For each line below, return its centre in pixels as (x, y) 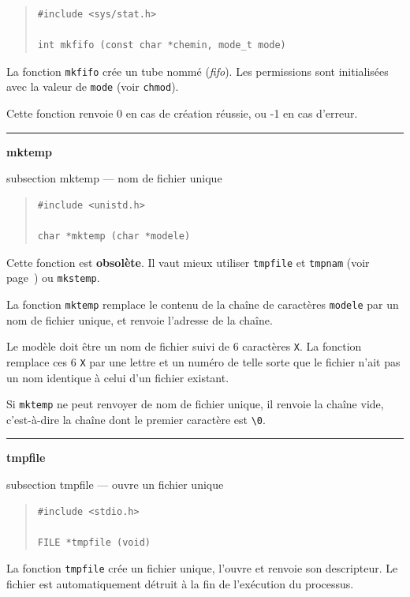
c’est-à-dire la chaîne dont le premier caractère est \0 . (136, 419)
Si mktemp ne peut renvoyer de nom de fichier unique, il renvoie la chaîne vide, (195, 404)
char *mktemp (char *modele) (114, 237)
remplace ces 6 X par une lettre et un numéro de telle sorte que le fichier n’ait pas (203, 361)
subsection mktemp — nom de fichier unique (114, 178)
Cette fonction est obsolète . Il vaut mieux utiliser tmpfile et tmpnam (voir (188, 262)
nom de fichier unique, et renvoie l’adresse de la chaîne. (140, 319)
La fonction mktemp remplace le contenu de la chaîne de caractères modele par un (203, 304)
